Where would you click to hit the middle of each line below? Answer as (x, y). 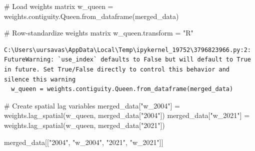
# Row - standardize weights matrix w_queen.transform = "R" (99, 33)
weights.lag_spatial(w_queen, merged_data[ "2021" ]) (84, 125)
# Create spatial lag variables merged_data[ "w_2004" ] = (92, 105)
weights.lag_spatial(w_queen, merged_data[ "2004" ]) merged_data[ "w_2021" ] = (127, 115)
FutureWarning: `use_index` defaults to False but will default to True (127, 60)
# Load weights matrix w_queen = (59, 6)
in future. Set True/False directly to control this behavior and (117, 69)
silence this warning (40, 79)
